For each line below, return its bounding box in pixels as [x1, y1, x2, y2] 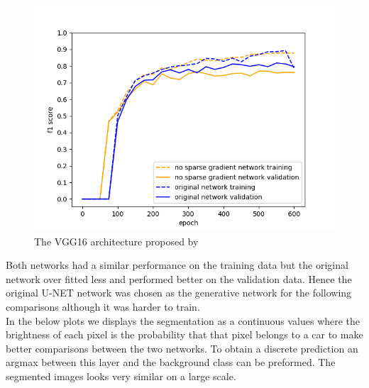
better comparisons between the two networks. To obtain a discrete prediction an [6, 340, 358, 355]
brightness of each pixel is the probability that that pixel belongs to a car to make [6, 327, 363, 342]
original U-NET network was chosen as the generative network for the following [6, 285, 352, 300]
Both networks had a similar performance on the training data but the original [6, 257, 348, 272]
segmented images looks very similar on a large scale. [6, 368, 236, 383]
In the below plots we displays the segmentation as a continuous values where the [6, 313, 360, 328]
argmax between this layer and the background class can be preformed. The [6, 355, 336, 370]
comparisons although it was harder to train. [6, 299, 200, 314]
